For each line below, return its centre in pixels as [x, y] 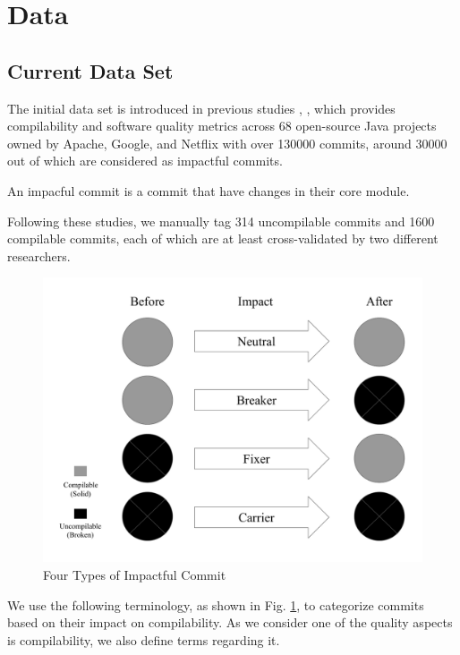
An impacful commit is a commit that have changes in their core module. [209, 190]
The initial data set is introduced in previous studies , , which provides [201, 108]
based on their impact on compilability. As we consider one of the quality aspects [230, 622]
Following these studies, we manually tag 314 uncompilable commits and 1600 [221, 221]
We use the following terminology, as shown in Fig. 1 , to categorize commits [216, 604]
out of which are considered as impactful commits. [145, 161]
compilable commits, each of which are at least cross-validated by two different [223, 238]
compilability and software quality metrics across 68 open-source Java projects [222, 126]
